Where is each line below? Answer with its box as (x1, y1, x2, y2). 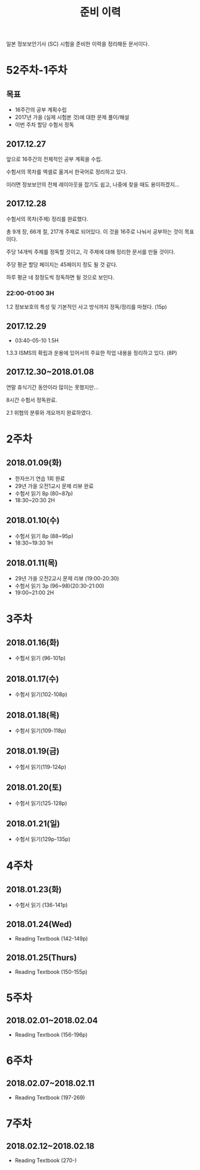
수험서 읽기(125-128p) (14, 800, 67, 807)
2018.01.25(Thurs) (6, 952, 77, 962)
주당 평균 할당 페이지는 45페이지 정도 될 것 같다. (6, 261, 118, 268)
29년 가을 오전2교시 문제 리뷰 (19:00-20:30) (14, 575, 119, 582)
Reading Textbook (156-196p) (14, 1031, 88, 1038)
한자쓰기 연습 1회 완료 (14, 475, 66, 482)
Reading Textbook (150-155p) (14, 968, 88, 975)
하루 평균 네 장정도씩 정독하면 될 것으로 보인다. (6, 273, 115, 281)
